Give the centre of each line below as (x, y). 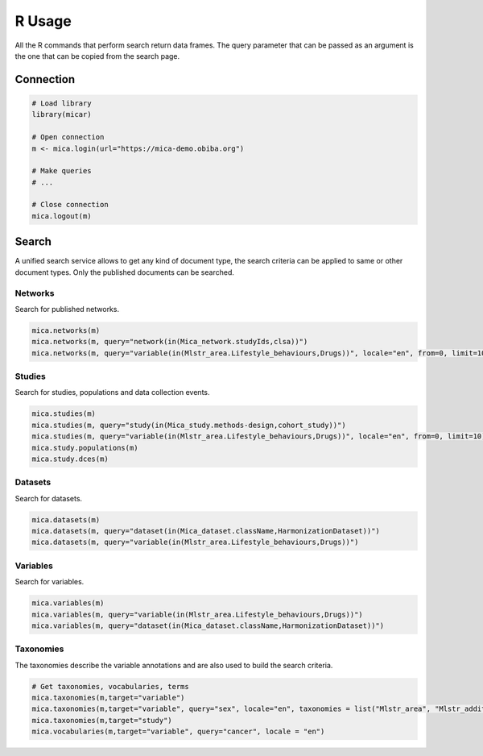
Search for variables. (50, 582)
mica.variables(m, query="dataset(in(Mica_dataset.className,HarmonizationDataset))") (208, 625)
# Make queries (62, 171)
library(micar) (62, 114)
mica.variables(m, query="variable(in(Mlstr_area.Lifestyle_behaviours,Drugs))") (198, 614)
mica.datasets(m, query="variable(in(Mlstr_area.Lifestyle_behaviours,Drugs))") (195, 542)
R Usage (43, 21)
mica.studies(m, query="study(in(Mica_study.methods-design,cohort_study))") (189, 425)
